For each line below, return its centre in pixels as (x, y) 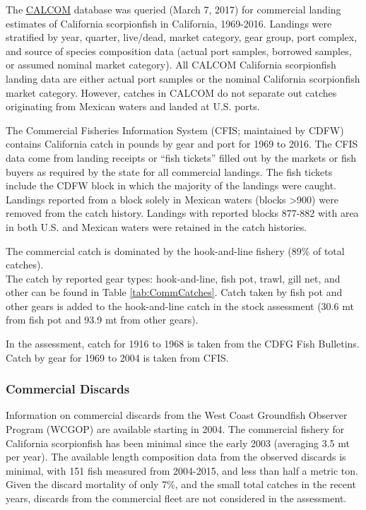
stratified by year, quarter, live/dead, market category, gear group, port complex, (182, 37)
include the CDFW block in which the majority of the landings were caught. (171, 185)
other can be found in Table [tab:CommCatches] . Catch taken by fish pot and (174, 292)
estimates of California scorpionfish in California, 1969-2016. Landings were (169, 23)
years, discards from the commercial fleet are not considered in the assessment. (176, 498)
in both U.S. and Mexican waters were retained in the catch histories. (157, 226)
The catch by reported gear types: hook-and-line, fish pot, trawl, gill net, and (173, 278)
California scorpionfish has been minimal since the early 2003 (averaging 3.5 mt (178, 443)
